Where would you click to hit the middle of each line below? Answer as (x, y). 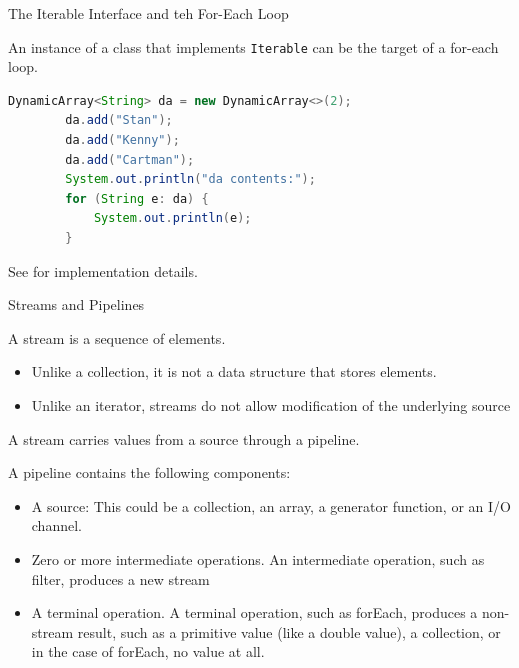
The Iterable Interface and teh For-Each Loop (148, 13)
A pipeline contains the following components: (149, 472)
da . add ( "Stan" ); (119, 120)
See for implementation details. (103, 270)
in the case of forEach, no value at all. (148, 651)
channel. (56, 525)
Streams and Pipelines (76, 304)
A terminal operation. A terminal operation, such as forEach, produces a (254, 612)
